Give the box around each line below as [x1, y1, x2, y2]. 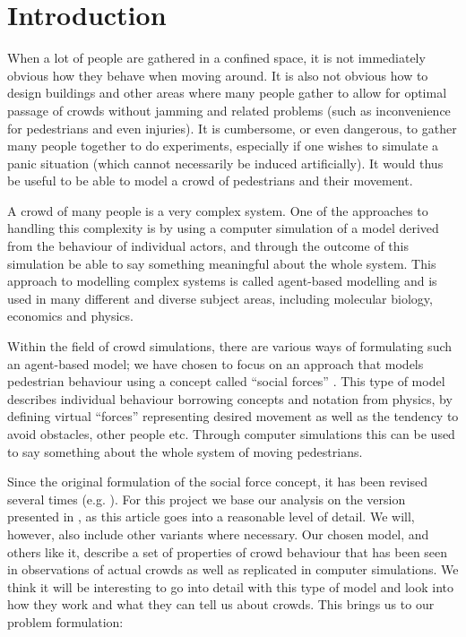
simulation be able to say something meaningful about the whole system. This [7, 254, 436, 272]
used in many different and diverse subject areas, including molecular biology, [7, 288, 433, 307]
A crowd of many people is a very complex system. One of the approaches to [7, 201, 428, 220]
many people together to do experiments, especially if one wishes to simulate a [7, 136, 439, 155]
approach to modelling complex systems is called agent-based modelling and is [7, 271, 437, 290]
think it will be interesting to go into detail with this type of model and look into [7, 577, 454, 596]
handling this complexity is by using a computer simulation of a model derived [7, 219, 439, 237]
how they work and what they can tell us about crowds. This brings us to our [7, 595, 435, 614]
